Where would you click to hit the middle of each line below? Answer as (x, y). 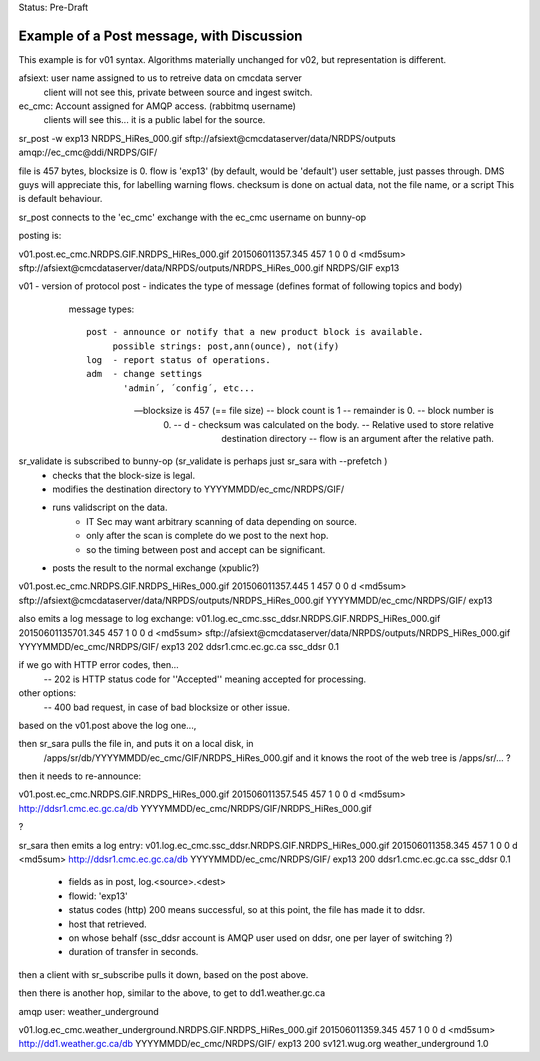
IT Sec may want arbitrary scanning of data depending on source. (221, 521)
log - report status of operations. (179, 359)
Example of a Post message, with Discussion (160, 35)
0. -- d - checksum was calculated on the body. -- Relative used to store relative (328, 424)
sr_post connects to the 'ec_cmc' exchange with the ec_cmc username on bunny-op (192, 217)
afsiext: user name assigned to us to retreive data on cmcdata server (160, 78)
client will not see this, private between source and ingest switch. (178, 92)
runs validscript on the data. (110, 507)
